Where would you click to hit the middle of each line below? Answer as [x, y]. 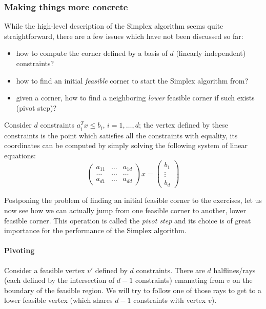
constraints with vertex [170, 300]
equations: [20, 155]
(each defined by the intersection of [59, 280]
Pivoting [19, 250]
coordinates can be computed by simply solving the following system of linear [126, 145]
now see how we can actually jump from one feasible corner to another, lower [125, 210]
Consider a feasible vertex [45, 270]
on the [242, 280]
